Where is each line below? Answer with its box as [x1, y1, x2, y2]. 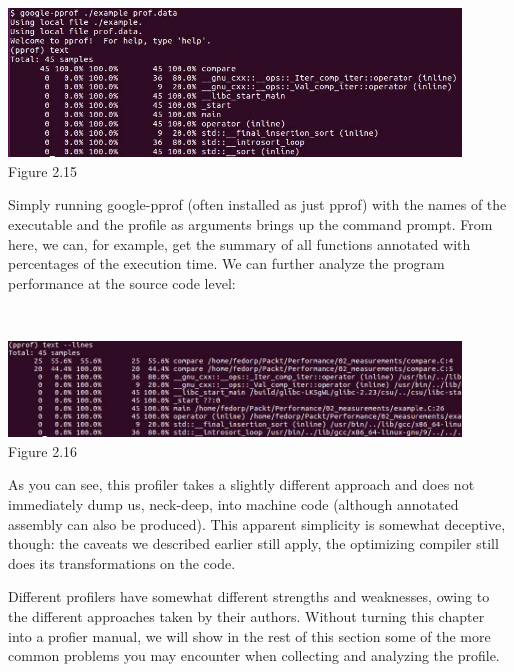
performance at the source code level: [8, 272, 236, 293]
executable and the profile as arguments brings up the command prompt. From [8, 213, 493, 234]
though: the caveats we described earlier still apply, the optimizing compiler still [8, 533, 499, 554]
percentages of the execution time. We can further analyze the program [8, 253, 445, 274]
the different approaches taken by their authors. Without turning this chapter [8, 606, 485, 627]
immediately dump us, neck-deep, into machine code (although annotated [8, 494, 459, 515]
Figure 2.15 [8, 160, 78, 181]
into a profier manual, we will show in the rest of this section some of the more [8, 625, 491, 646]
